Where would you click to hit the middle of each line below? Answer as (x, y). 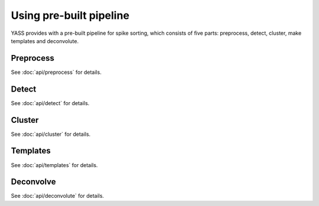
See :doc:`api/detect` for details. (50, 103)
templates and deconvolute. (45, 41)
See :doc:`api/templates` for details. (54, 165)
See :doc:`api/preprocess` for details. (56, 72)
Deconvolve (33, 182)
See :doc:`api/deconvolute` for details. (58, 196)
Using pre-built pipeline (70, 15)
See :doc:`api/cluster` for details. (51, 134)
